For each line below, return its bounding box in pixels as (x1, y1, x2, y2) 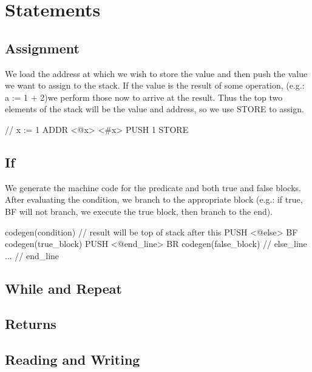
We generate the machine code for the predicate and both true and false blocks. (5, 181, 301, 194)
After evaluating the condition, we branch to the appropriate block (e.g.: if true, (5, 193, 303, 206)
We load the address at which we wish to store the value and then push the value (5, 67, 308, 79)
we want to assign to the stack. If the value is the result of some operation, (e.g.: (5, 79, 305, 92)
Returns (5, 314, 56, 333)
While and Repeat (5, 279, 122, 297)
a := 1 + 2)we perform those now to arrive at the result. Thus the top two (5, 90, 283, 103)
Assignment (5, 38, 80, 57)
